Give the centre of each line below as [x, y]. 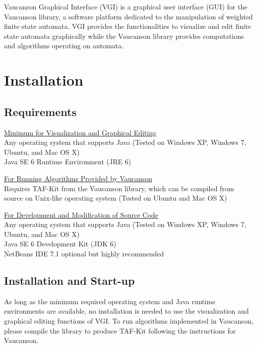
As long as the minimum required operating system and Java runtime [110, 301]
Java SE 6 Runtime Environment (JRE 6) [68, 162]
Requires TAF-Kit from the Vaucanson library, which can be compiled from [119, 188]
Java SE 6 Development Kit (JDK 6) [60, 244]
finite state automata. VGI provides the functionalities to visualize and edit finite [128, 26]
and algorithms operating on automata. [64, 46]
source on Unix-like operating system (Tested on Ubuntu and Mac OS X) [116, 198]
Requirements [40, 111]
